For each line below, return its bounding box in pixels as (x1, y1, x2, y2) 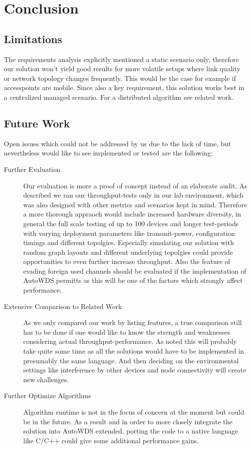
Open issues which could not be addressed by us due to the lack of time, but (4, 138, 231, 148)
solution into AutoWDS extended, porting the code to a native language (23, 426, 238, 436)
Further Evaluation (4, 164, 61, 174)
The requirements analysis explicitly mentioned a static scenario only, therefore (4, 54, 239, 64)
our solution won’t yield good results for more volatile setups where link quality (4, 63, 240, 74)
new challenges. (23, 374, 69, 384)
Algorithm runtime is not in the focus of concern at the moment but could (23, 407, 245, 417)
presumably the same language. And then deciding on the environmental (23, 355, 239, 365)
